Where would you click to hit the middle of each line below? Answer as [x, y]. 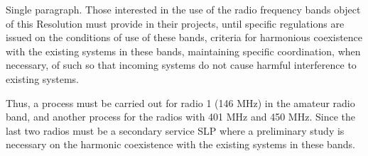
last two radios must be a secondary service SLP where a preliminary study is [175, 130]
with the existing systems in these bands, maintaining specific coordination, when [183, 51]
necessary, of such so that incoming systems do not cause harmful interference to [181, 65]
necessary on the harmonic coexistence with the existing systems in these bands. [180, 144]
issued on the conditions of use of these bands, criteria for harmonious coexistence [184, 37]
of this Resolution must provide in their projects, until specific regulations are [175, 23]
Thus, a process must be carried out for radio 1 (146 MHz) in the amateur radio [180, 102]
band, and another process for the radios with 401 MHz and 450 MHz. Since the [180, 117]
